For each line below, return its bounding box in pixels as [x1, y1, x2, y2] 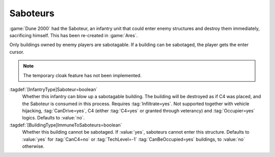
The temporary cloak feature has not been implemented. [23, 72, 142, 78]
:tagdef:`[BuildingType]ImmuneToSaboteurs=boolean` [9, 122, 122, 128]
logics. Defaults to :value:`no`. [22, 115, 85, 121]
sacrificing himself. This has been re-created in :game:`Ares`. [9, 32, 138, 38]
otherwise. [22, 143, 45, 149]
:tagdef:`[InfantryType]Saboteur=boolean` [9, 86, 98, 92]
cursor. [9, 49, 24, 55]
